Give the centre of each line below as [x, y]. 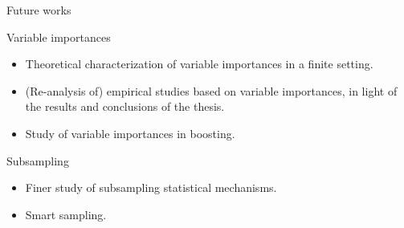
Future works [39, 10]
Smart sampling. [66, 214]
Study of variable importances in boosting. [130, 133]
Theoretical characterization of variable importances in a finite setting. [199, 64]
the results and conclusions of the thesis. [125, 106]
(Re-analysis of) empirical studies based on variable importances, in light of [211, 90]
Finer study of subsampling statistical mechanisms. [151, 187]
